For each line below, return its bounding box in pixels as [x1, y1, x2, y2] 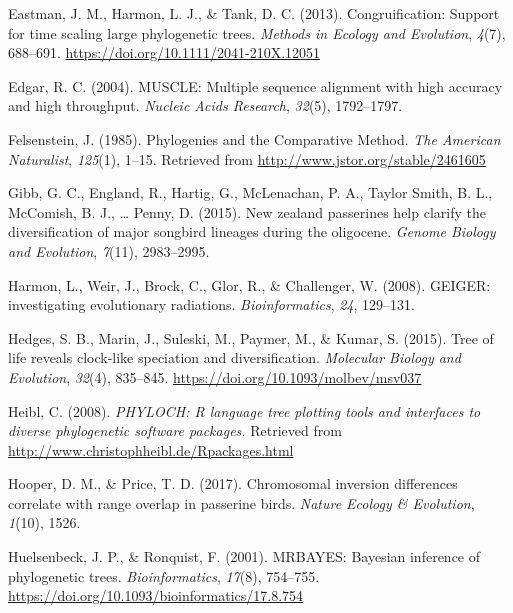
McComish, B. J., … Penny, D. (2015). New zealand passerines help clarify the [8, 201, 486, 222]
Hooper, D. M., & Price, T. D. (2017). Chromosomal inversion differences [8, 473, 458, 494]
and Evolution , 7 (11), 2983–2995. [8, 240, 210, 261]
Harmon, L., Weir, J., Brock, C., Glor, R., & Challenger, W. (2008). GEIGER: [8, 274, 491, 295]
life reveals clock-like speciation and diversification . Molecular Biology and [8, 347, 461, 368]
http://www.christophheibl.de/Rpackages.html [8, 439, 294, 460]
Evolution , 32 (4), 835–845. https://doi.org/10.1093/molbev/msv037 [8, 366, 422, 387]
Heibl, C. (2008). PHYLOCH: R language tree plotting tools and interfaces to [8, 400, 481, 421]
